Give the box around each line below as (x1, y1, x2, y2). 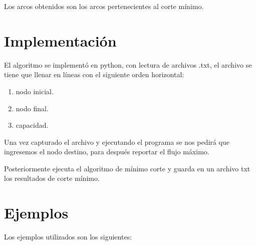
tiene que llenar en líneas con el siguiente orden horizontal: (4, 69, 184, 80)
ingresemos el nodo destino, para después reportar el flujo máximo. (4, 146, 209, 157)
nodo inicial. (16, 86, 54, 96)
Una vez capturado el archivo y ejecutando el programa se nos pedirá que (4, 136, 229, 147)
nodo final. (16, 103, 49, 113)
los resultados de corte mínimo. (4, 173, 100, 183)
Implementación (4, 30, 117, 51)
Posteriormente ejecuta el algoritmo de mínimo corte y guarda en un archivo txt (4, 163, 250, 173)
